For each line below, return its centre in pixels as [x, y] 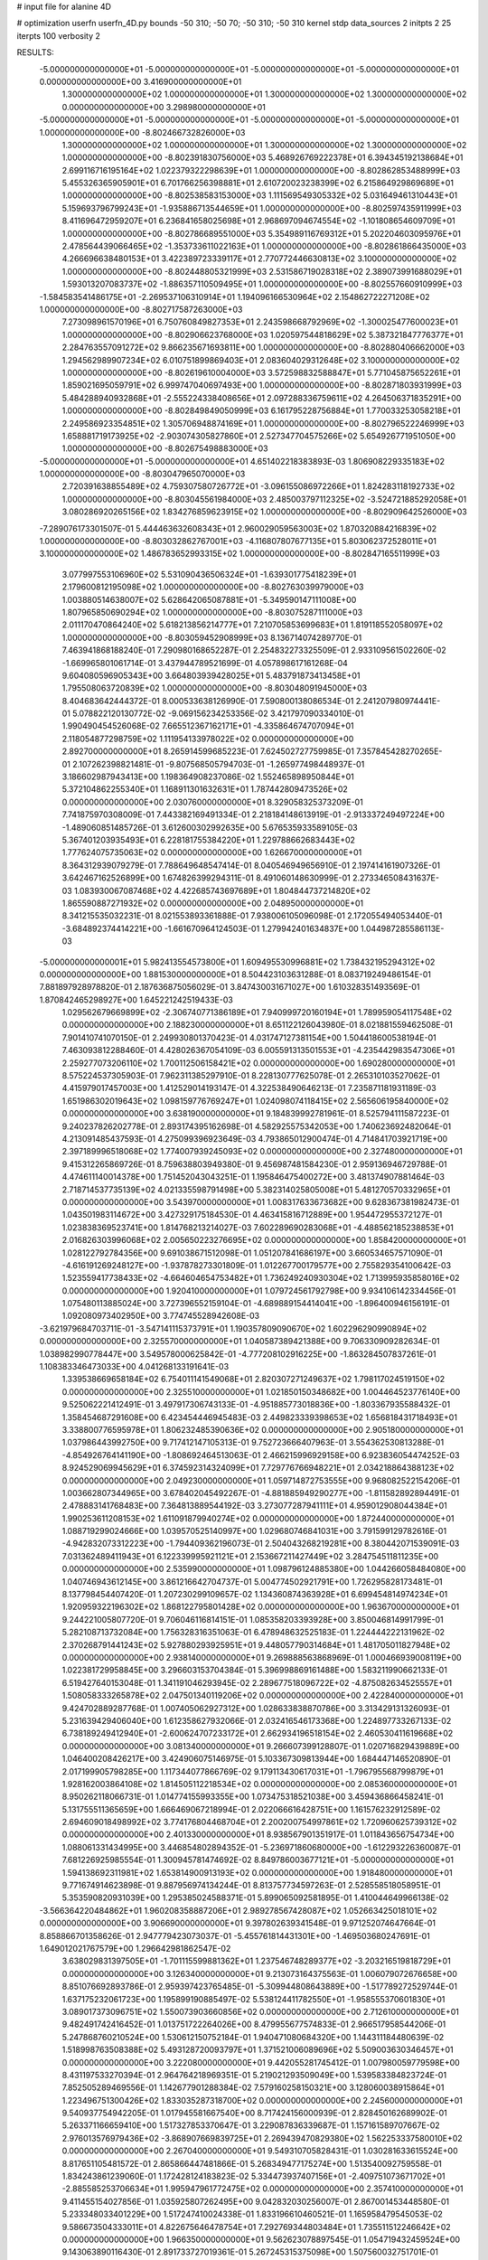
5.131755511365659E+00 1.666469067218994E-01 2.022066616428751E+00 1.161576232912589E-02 [251, 1809]
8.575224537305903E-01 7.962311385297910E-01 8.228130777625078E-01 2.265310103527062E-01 [251, 1076]
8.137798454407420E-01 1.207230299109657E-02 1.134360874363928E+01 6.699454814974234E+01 [255, 1595]
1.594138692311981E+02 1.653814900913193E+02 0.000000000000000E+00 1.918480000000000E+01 [257, 1872]
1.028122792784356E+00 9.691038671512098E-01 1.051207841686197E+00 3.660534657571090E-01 [252, 1253]
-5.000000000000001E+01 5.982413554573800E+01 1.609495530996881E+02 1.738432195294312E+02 [237, 962]
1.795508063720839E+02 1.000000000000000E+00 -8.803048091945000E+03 [215, 688]
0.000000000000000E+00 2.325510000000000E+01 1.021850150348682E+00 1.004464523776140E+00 [261, 1391]
